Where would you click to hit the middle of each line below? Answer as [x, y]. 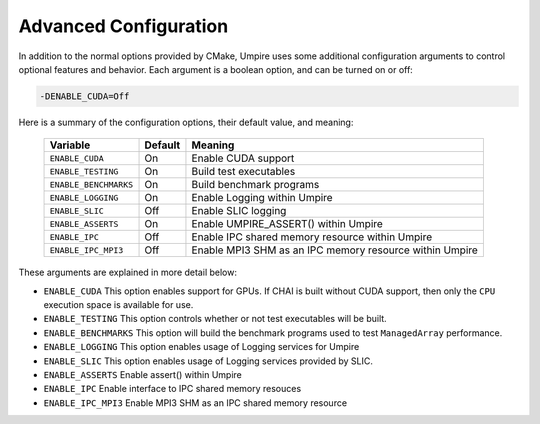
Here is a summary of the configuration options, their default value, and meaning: [186, 122]
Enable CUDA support [243, 158]
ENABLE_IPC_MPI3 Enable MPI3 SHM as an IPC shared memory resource [195, 402]
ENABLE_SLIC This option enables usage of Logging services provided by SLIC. [208, 361]
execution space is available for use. [118, 305]
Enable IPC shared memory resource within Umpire [312, 237]
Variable [70, 145]
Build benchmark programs [255, 185]
